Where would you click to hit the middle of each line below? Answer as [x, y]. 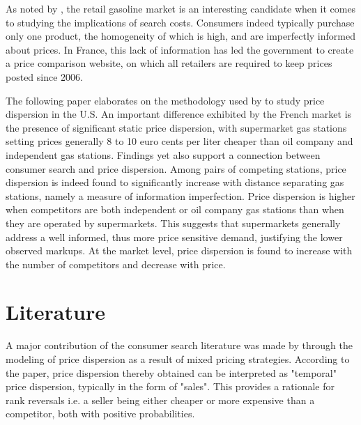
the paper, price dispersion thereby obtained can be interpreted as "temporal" [171, 372]
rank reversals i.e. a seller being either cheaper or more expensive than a [160, 400]
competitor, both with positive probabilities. [100, 414]
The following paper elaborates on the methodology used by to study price [165, 100]
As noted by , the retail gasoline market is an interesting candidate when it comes [181, 8]
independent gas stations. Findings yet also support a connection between [163, 154]
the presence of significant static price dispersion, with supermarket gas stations [176, 127]
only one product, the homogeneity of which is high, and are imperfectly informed [180, 36]
